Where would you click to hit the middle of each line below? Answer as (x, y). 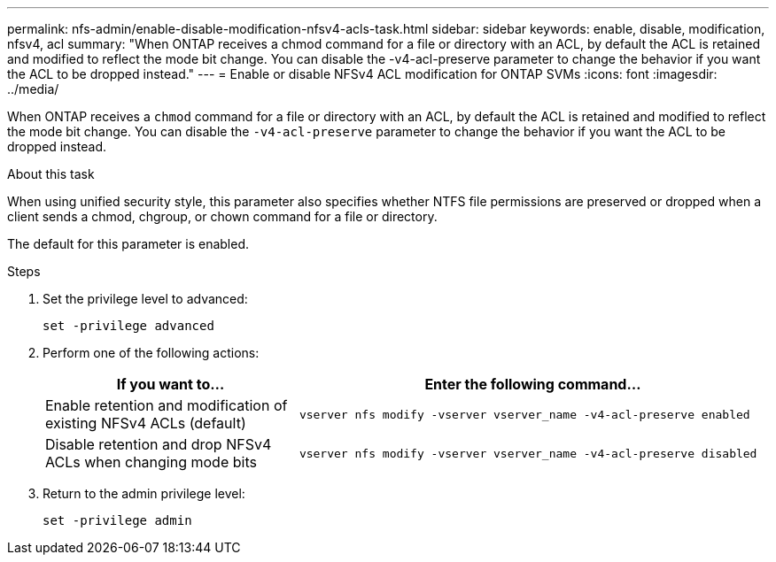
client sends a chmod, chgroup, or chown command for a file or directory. (222, 216)
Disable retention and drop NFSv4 (159, 444)
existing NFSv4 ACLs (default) (146, 423)
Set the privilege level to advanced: (145, 299)
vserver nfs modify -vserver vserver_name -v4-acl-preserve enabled (524, 414)
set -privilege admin (117, 520)
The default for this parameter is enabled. (128, 244)
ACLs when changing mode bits (151, 462)
